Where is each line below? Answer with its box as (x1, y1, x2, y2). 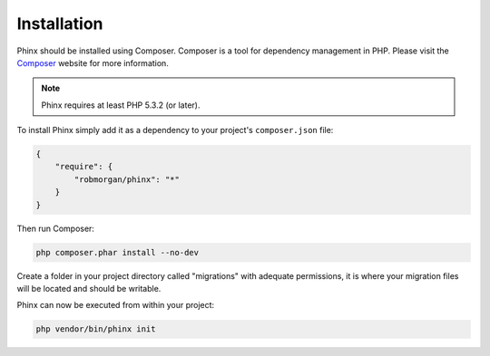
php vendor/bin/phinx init (35, 324, 156, 334)
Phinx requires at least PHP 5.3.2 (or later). (41, 100, 201, 111)
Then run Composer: (16, 223, 95, 234)
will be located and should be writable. (16, 284, 162, 293)
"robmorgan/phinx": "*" (73, 174, 181, 185)
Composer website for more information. (16, 57, 170, 68)
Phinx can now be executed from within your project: (16, 300, 215, 311)
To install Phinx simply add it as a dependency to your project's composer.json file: (16, 125, 334, 136)
